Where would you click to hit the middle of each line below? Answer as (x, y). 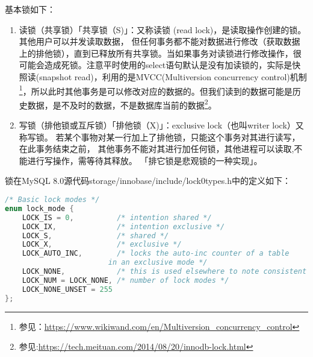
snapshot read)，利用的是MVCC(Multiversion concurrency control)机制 (173, 76)
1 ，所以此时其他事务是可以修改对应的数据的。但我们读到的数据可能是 (156, 90)
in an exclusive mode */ (158, 263)
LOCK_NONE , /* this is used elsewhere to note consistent (164, 272)
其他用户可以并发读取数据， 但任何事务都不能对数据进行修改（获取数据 (160, 41)
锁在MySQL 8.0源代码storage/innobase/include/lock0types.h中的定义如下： (148, 181)
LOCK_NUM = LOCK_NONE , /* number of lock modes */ (126, 280)
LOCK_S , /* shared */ (95, 235)
